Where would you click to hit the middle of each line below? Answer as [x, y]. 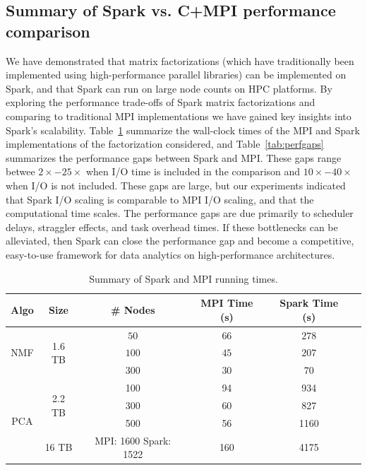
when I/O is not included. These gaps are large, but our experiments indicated [176, 185]
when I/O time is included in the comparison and [193, 171]
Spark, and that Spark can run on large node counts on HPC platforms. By [169, 88]
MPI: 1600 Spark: [133, 440]
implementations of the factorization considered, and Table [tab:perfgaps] [165, 144]
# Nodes [133, 309]
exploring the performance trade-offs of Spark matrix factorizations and [161, 102]
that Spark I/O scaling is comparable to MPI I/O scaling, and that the [160, 199]
